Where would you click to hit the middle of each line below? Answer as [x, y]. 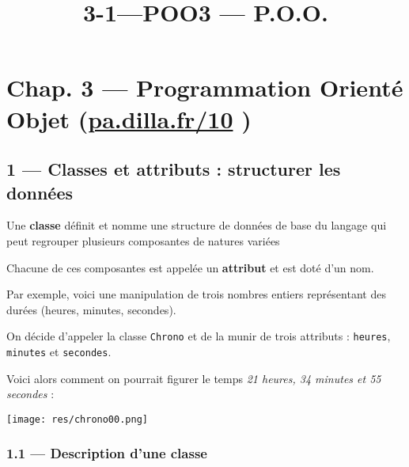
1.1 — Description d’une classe [107, 453]
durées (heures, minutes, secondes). [91, 309]
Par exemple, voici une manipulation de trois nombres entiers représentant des [196, 294]
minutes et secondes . [59, 351]
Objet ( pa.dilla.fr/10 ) [129, 118]
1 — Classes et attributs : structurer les [174, 169]
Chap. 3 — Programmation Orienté [205, 87]
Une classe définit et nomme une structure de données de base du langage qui [197, 225]
